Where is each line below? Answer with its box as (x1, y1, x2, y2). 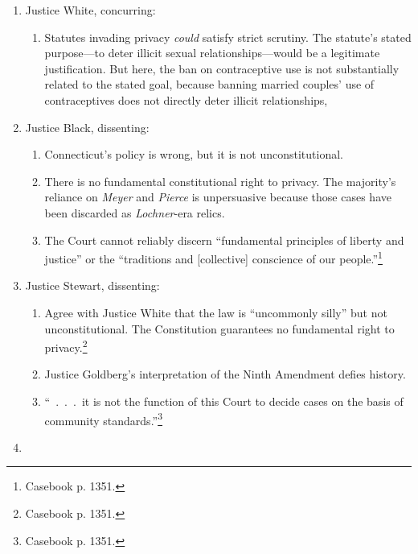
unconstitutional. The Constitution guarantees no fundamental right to (44, 320, 395, 337)
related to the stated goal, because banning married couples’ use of (44, 76, 375, 93)
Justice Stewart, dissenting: (25, 277, 160, 294)
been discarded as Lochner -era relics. (44, 204, 225, 221)
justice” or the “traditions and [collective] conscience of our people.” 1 (44, 248, 383, 267)
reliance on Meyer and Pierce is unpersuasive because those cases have (44, 188, 391, 205)
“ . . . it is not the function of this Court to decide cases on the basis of (44, 393, 404, 409)
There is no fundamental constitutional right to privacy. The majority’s (44, 172, 396, 189)
